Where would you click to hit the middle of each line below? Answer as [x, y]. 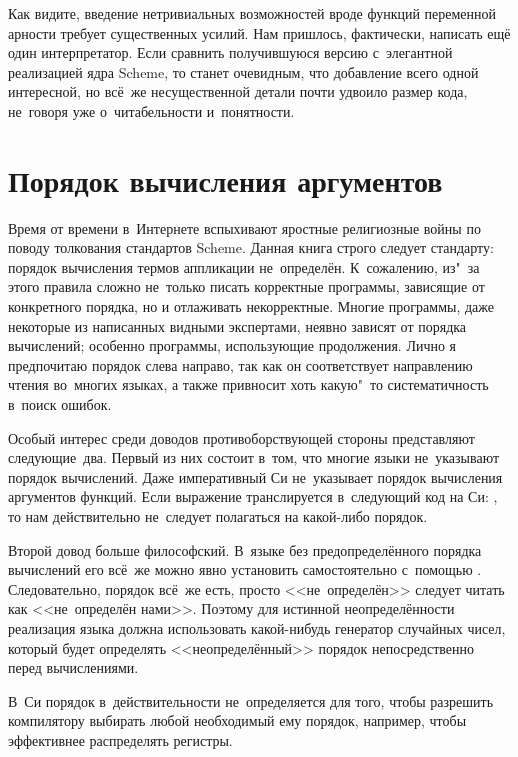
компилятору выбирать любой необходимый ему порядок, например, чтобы [237, 720]
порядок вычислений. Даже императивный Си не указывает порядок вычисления [255, 476]
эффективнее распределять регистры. [120, 739]
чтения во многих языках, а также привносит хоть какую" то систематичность [248, 384]
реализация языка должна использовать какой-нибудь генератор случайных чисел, [257, 627]
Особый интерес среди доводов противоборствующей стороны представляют [241, 437]
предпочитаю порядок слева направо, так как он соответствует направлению [240, 364]
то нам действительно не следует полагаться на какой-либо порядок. [218, 516]
